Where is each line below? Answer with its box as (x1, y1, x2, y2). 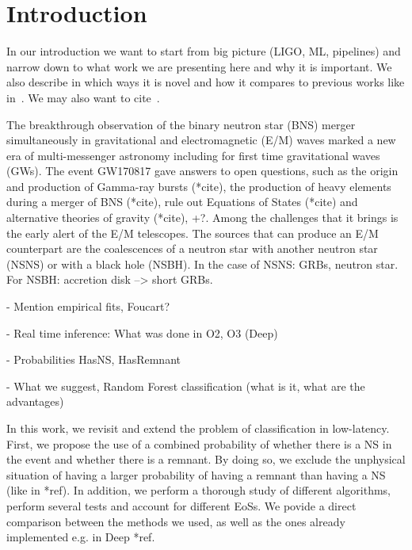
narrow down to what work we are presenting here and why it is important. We (6, 58, 392, 74)
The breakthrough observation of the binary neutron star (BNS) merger (6, 116, 356, 132)
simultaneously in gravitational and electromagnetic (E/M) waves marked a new (6, 132, 396, 148)
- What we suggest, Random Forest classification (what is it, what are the (6, 377, 365, 394)
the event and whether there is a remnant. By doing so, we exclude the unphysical (6, 451, 406, 468)
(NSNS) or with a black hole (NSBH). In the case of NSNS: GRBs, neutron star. (6, 255, 399, 272)
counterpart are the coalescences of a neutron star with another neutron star (6, 240, 378, 257)
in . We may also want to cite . (6, 89, 160, 105)
